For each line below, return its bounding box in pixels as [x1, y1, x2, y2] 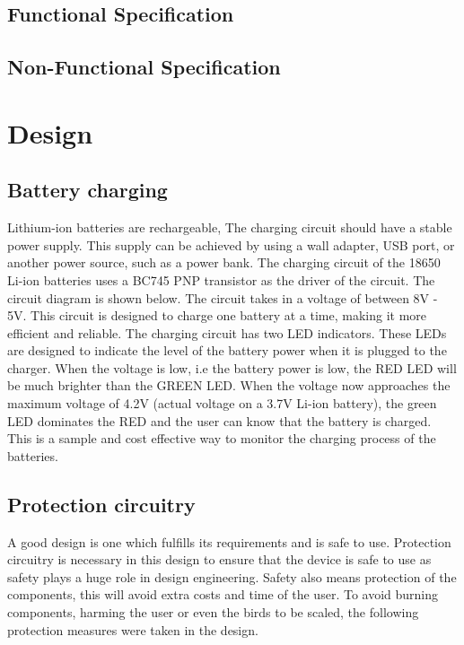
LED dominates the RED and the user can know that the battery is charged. [7, 411, 432, 430]
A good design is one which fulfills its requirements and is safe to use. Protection [7, 532, 451, 551]
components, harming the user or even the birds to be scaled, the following [7, 603, 419, 622]
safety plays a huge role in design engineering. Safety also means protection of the [7, 567, 457, 586]
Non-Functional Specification [7, 53, 281, 81]
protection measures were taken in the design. [7, 620, 258, 639]
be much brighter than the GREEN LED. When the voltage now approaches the [7, 376, 451, 395]
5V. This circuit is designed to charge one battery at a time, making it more [7, 306, 427, 325]
